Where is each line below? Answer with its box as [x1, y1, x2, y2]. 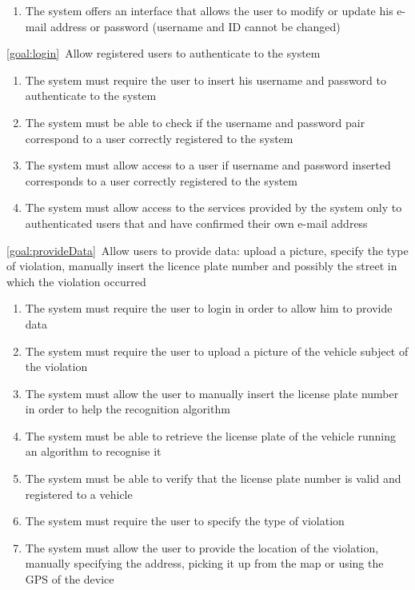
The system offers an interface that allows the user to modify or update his [25, 2, 393, 18]
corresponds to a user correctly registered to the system [25, 172, 297, 189]
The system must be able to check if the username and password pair [25, 114, 365, 130]
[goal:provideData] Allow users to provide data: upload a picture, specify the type [6, 241, 409, 258]
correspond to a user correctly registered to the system [25, 130, 293, 146]
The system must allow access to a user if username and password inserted [25, 157, 391, 173]
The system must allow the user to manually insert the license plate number [25, 385, 399, 401]
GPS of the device [25, 571, 114, 588]
